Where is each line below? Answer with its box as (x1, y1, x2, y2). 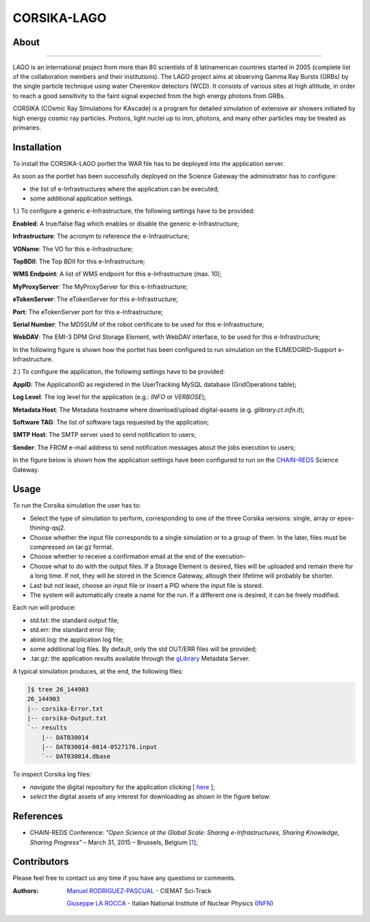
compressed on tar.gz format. (29, 543, 114, 552)
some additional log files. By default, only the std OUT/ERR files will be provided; (29, 645, 257, 653)
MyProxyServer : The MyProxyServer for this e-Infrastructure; (12, 282, 188, 291)
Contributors (12, 856, 69, 868)
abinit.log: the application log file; (29, 635, 124, 643)
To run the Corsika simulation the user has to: (12, 501, 141, 510)
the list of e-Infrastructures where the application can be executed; (29, 185, 219, 193)
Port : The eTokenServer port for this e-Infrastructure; (12, 307, 164, 316)
